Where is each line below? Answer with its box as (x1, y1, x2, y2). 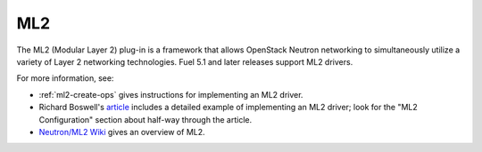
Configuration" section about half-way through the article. (38, 114, 253, 124)
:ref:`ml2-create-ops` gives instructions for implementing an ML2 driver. (38, 89, 303, 100)
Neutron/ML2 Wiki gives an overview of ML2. (38, 126, 205, 137)
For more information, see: (16, 73, 114, 84)
